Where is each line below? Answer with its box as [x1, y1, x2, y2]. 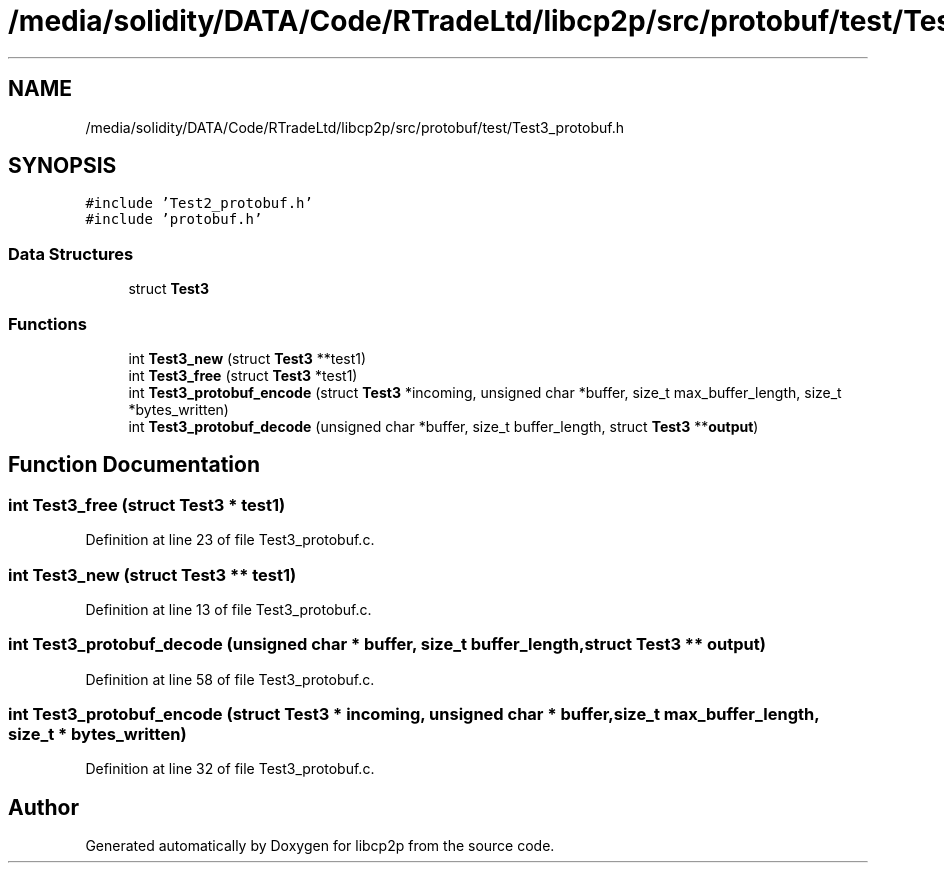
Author [8, 794, 79, 820]
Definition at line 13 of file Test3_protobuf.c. [85, 600, 372, 618]
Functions [8, 313, 87, 334]
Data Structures [8, 243, 134, 264]
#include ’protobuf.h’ [85, 211, 263, 228]
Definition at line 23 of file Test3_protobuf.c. [85, 531, 375, 549]
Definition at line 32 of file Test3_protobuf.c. [85, 760, 375, 778]
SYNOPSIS [8, 153, 117, 179]
